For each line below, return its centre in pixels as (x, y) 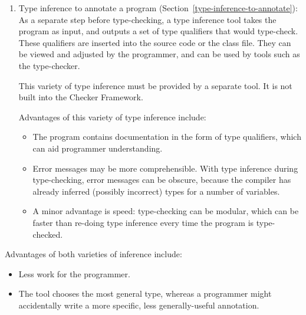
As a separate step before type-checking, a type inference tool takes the (147, 19)
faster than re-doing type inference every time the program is (143, 222)
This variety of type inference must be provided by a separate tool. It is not (155, 85)
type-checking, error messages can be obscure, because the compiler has (162, 180)
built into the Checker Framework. (81, 97)
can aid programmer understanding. (98, 148)
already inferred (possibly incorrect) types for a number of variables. (156, 191)
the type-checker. (49, 65)
